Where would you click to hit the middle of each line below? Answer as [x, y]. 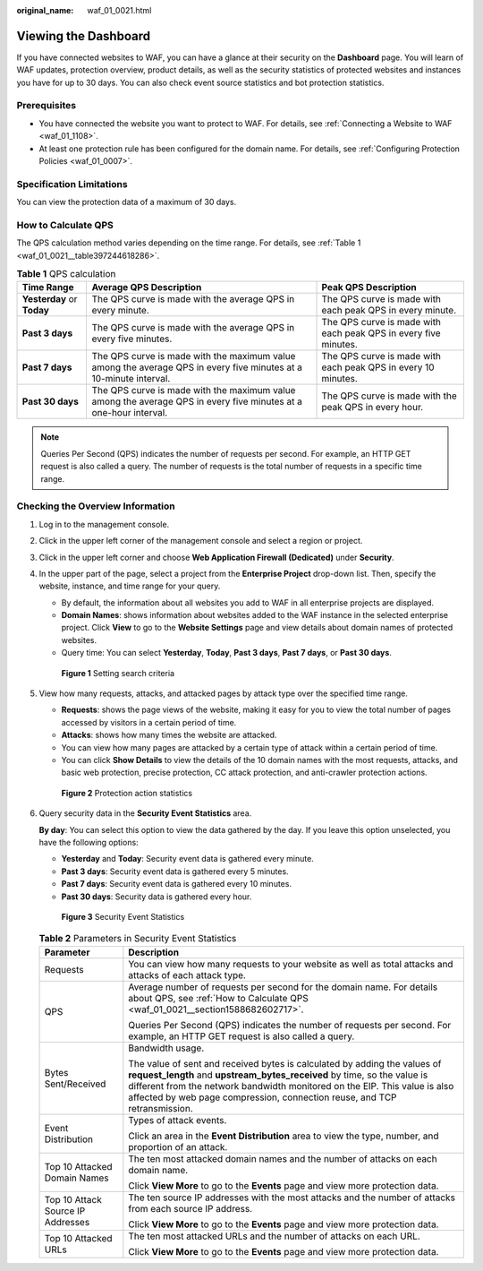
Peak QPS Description [369, 288]
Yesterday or [50, 299]
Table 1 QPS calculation [66, 274]
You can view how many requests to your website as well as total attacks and [291, 964]
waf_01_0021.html [119, 10]
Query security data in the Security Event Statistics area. [145, 813]
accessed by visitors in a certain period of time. [149, 722]
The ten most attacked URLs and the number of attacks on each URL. [274, 1236]
